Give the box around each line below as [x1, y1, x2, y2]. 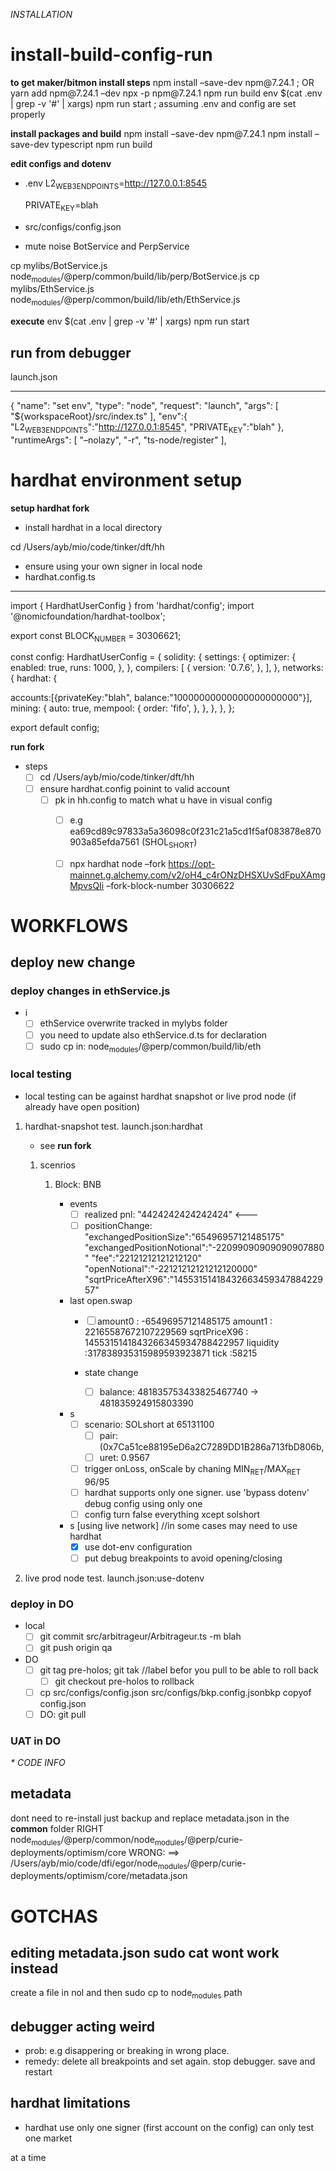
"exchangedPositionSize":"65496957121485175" [84, 1230, 285, 1243]
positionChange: [84, 1219, 153, 1231]
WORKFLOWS [10, 914, 129, 937]
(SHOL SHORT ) [141, 835, 198, 850]
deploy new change [10, 954, 136, 971]
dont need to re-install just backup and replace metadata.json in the [10, 1812, 290, 1824]
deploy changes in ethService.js [10, 984, 171, 998]
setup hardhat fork [10, 502, 90, 514]
